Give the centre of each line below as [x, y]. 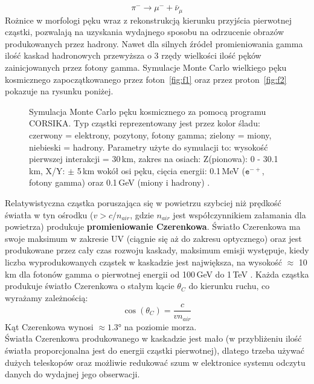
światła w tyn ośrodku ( [49, 214]
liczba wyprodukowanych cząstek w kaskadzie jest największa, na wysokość [143, 262]
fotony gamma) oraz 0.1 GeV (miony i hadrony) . [120, 182]
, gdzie [142, 214]
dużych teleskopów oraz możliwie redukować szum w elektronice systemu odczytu [155, 362]
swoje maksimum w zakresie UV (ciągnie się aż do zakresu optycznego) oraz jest [153, 238]
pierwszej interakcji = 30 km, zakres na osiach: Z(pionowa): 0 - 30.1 [154, 159]
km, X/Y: [47, 170]
